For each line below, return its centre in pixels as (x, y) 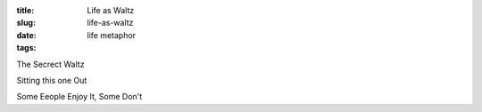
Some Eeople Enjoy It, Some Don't (79, 97)
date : (26, 35)
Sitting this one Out (52, 80)
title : (25, 10)
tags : (26, 48)
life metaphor (112, 35)
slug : (26, 23)
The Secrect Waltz (50, 64)
